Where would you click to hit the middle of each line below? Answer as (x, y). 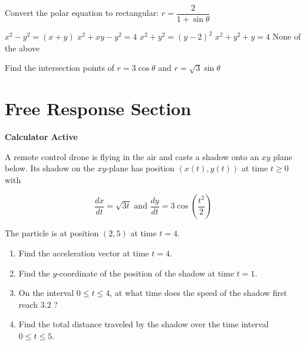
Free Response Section (98, 108)
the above (22, 48)
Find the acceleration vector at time (84, 253)
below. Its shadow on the (50, 168)
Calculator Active (41, 136)
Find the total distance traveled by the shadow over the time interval (144, 324)
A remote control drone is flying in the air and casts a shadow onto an (132, 156)
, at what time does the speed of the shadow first (198, 293)
